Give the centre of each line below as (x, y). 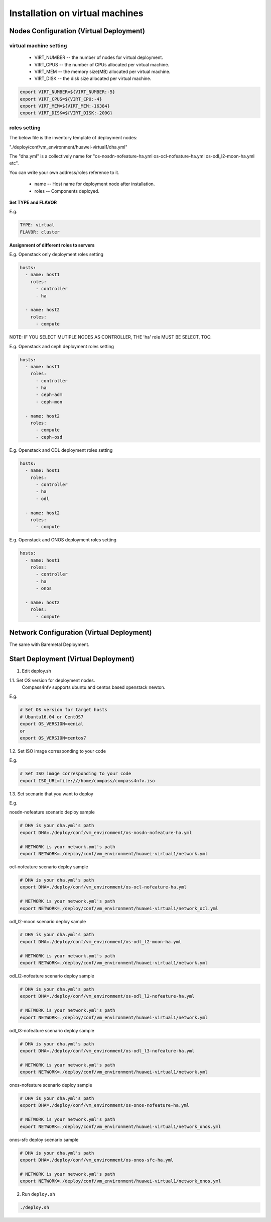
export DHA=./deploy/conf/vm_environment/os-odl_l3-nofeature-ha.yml (107, 1051)
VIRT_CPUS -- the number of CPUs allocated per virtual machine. (102, 64)
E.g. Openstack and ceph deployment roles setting (61, 346)
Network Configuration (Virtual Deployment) (81, 633)
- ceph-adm (49, 395)
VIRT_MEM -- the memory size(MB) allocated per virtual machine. (102, 71)
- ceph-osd (49, 437)
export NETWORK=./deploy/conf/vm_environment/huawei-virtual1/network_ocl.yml (119, 908)
